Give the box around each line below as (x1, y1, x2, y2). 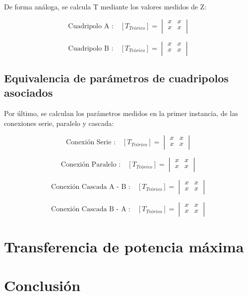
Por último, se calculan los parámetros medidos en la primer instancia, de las (4, 108, 238, 118)
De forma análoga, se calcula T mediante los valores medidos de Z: (4, 1, 207, 11)
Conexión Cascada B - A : (51, 206, 130, 213)
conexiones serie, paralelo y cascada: (4, 118, 114, 128)
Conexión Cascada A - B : (51, 183, 130, 191)
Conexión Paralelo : (61, 161, 121, 169)
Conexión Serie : (66, 139, 116, 146)
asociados (4, 85, 53, 100)
